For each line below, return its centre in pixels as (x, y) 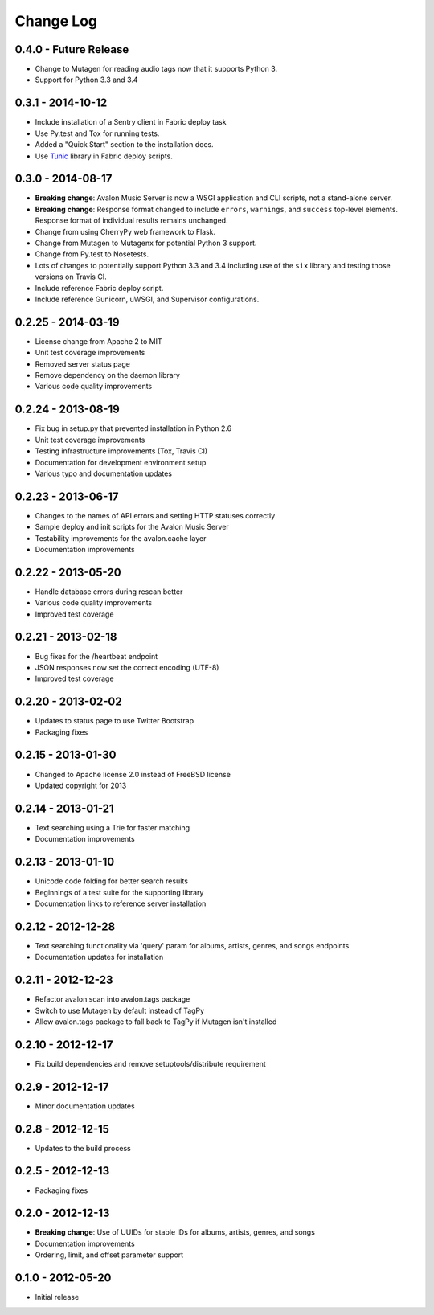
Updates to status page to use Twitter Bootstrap (115, 721)
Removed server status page (83, 364)
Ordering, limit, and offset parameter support (109, 1255)
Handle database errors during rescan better (109, 592)
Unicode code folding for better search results (112, 881)
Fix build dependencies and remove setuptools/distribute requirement (151, 1063)
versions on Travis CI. (71, 277)
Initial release (57, 1297)
